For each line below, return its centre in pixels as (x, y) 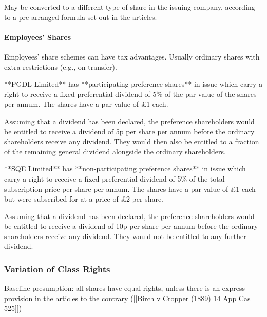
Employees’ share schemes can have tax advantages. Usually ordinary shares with (132, 56)
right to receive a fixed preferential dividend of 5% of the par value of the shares (130, 94)
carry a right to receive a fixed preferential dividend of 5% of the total (115, 178)
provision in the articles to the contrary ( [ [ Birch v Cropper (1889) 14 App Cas (127, 298)
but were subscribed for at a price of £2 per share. (84, 199)
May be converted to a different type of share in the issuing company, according (130, 7)
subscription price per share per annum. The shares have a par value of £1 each (130, 189)
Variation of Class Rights (57, 269)
